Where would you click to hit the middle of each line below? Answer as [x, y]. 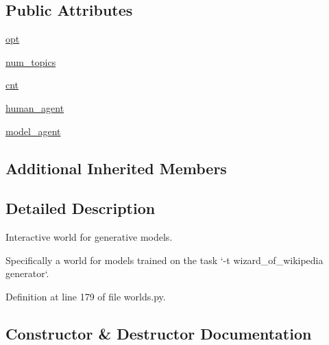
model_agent [33, 131]
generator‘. [27, 273]
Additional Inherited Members [116, 168]
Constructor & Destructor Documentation [159, 333]
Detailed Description [81, 208]
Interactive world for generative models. [89, 237]
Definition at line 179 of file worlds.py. [86, 296]
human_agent [35, 107]
